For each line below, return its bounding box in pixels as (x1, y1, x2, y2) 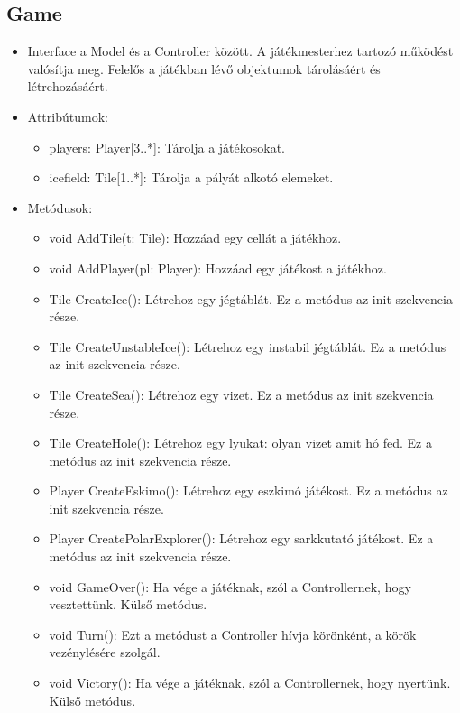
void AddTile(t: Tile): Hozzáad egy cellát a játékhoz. (49, 228, 342, 247)
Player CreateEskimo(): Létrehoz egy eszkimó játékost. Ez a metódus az (49, 481, 448, 500)
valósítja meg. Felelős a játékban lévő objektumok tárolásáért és (27, 59, 381, 78)
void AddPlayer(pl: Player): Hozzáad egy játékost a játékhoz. (49, 258, 387, 277)
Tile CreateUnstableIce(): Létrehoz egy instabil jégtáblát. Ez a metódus (49, 337, 446, 356)
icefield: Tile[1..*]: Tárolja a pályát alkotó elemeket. (49, 168, 334, 187)
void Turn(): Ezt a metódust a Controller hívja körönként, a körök (49, 625, 417, 644)
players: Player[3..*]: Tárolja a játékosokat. (49, 137, 286, 156)
